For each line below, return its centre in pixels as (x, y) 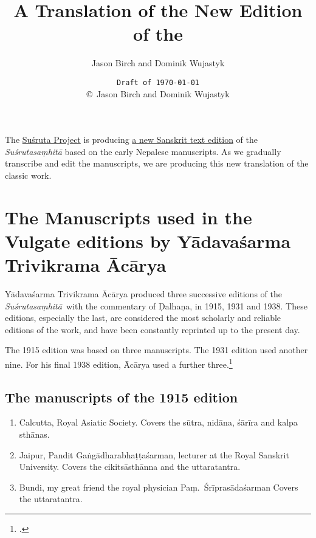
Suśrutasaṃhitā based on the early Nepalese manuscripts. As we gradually (143, 151)
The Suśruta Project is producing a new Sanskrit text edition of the (131, 140)
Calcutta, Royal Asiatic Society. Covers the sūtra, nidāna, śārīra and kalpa (158, 422)
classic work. (28, 175)
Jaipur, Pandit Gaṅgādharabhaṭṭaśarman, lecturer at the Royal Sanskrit (154, 454)
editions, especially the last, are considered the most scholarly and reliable (143, 318)
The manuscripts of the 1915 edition (122, 397)
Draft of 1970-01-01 (158, 82)
